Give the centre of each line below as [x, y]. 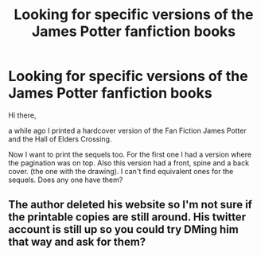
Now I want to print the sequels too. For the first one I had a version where [130, 154]
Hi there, [22, 115]
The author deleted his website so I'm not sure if [130, 205]
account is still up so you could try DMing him [123, 229]
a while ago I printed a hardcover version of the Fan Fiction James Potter [127, 130]
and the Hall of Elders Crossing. [60, 139]
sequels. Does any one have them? [66, 180]
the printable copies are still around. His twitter [127, 217]
